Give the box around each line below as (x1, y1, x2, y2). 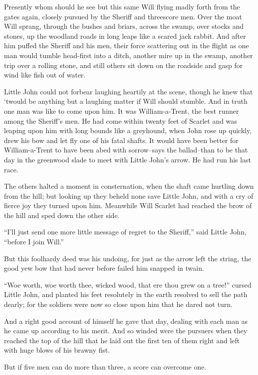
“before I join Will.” (4, 236, 64, 247)
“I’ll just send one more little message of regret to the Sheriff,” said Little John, (4, 226, 247, 237)
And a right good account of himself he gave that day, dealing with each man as (4, 315, 248, 326)
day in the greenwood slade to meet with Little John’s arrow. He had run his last (4, 154, 251, 164)
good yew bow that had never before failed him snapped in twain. (4, 263, 204, 273)
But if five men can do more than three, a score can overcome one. (4, 362, 206, 372)
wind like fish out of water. (4, 70, 86, 80)
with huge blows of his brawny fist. (4, 345, 110, 355)
